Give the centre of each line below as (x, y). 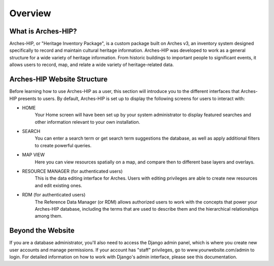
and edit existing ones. (58, 185)
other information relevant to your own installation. (88, 122)
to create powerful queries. (63, 145)
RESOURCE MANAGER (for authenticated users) (72, 171)
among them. (49, 216)
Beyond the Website (42, 231)
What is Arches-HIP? (43, 31)
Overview (30, 13)
